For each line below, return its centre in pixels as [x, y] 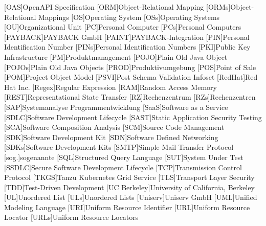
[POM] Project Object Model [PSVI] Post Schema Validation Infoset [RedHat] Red [131, 77]
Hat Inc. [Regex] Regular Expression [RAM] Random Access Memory [110, 87]
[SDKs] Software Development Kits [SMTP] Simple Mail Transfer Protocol [119, 147]
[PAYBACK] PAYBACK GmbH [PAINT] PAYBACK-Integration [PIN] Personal [127, 37]
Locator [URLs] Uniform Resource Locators [71, 217]
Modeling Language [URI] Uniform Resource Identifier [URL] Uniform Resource [127, 207]
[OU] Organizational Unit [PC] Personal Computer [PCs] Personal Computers [123, 27]
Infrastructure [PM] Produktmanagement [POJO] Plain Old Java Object [116, 56]
